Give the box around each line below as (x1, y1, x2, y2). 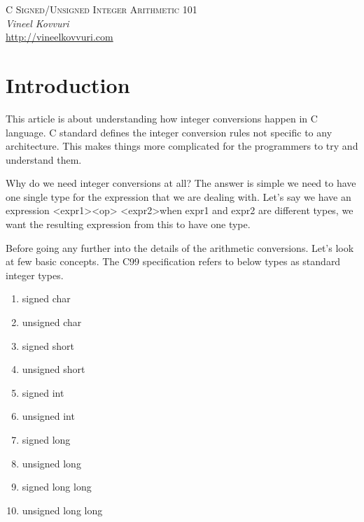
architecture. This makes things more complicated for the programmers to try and (6, 139, 358, 153)
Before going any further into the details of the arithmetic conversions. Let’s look (6, 240, 354, 255)
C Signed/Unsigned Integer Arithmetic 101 (6, 2, 197, 16)
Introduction (6, 70, 130, 99)
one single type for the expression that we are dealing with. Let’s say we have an (6, 189, 351, 204)
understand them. (6, 152, 82, 167)
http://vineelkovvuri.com (6, 29, 113, 44)
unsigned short (22, 362, 85, 376)
